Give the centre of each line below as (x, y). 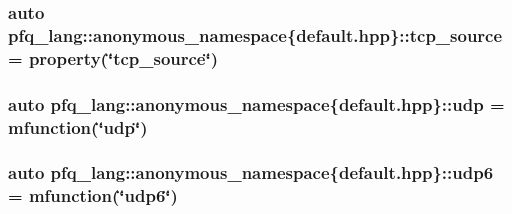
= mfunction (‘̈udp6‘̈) (93, 195)
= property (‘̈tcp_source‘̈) (113, 57)
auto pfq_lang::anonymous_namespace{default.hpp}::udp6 (251, 172)
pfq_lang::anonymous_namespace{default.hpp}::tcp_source (255, 34)
